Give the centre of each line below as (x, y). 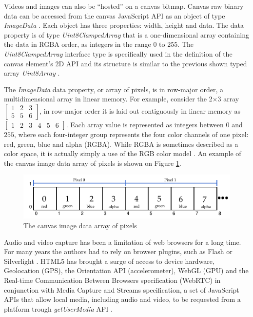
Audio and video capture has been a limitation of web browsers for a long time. (123, 242)
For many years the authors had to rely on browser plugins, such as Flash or (118, 251)
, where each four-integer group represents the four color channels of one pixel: (131, 134)
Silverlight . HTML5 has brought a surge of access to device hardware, (109, 261)
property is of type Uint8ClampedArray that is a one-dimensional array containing (126, 34)
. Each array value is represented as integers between (145, 124)
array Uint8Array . (32, 73)
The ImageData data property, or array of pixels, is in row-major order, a (114, 89)
